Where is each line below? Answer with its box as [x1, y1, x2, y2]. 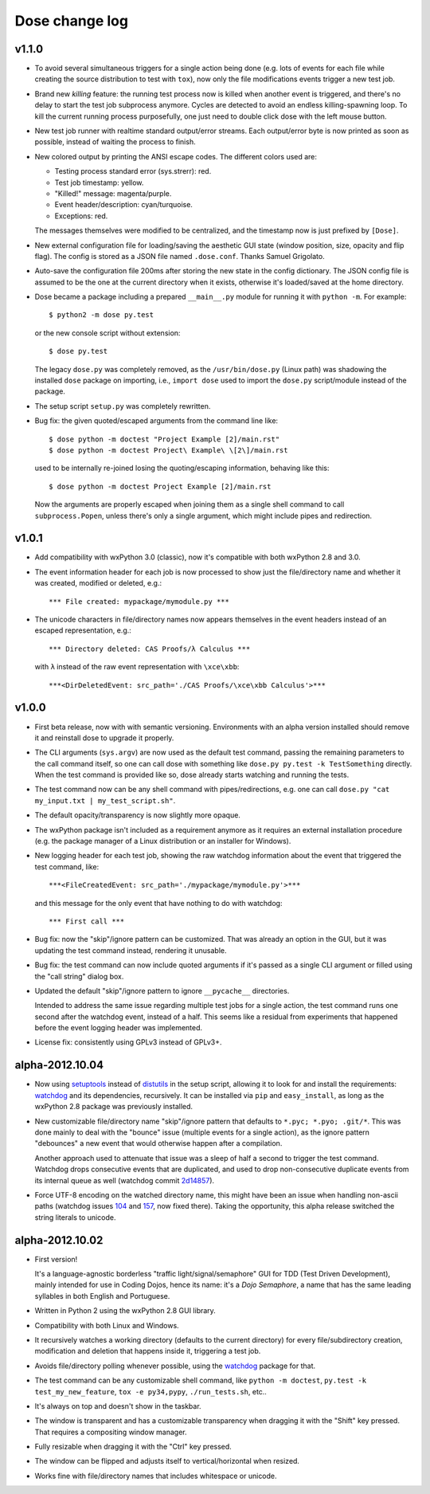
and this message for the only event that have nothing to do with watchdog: [34, 898, 283, 908]
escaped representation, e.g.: [34, 625, 131, 635]
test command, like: [34, 861, 100, 872]
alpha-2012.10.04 [14, 1058, 104, 1072]
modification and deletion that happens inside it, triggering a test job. [34, 1347, 261, 1356]
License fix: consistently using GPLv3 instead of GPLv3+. [34, 1037, 222, 1047]
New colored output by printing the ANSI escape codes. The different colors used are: [34, 151, 318, 161]
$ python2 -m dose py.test [49, 311, 154, 320]
